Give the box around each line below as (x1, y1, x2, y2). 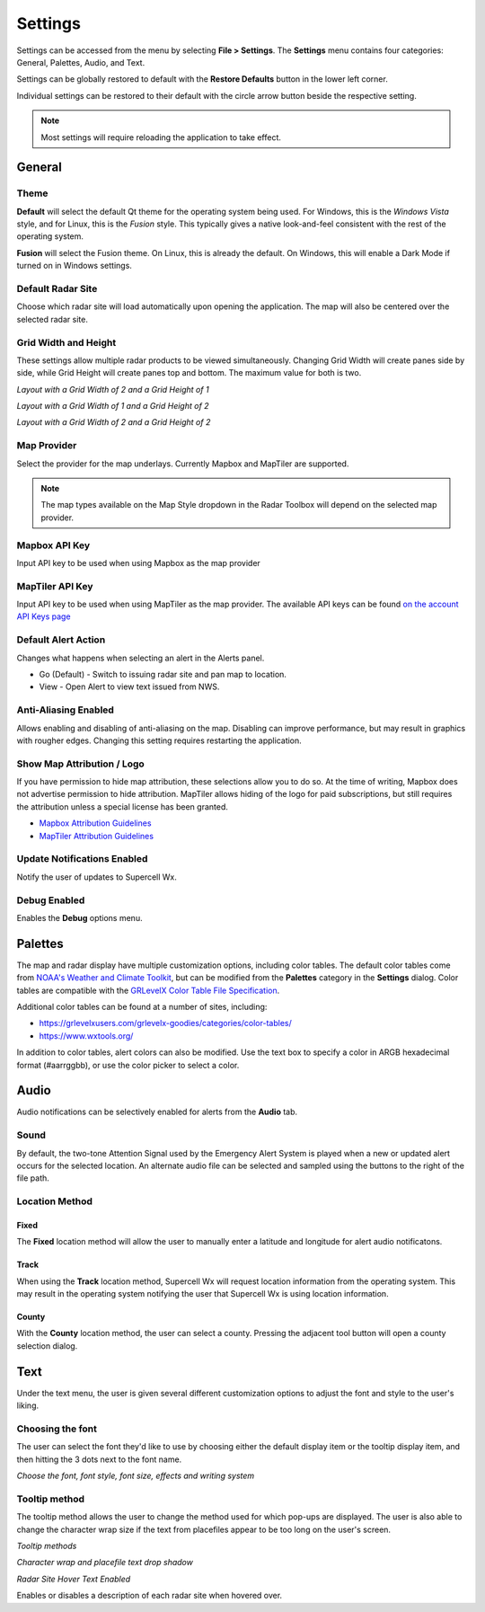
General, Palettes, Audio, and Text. (16, 57, 145, 67)
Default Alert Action (16, 633, 106, 646)
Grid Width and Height (16, 336, 117, 349)
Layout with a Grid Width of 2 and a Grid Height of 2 (16, 417, 211, 428)
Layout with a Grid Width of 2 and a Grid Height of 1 (16, 384, 210, 394)
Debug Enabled (16, 894, 85, 907)
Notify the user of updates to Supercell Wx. (16, 872, 177, 882)
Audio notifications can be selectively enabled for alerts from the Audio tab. (16, 1106, 298, 1118)
